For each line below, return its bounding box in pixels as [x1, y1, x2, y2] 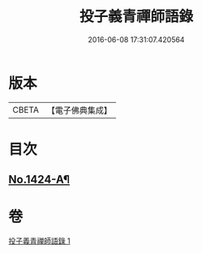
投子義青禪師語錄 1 [8, 236, 71, 246]
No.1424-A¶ [8, 173, 71, 187]
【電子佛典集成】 [46, 105, 112, 116]
